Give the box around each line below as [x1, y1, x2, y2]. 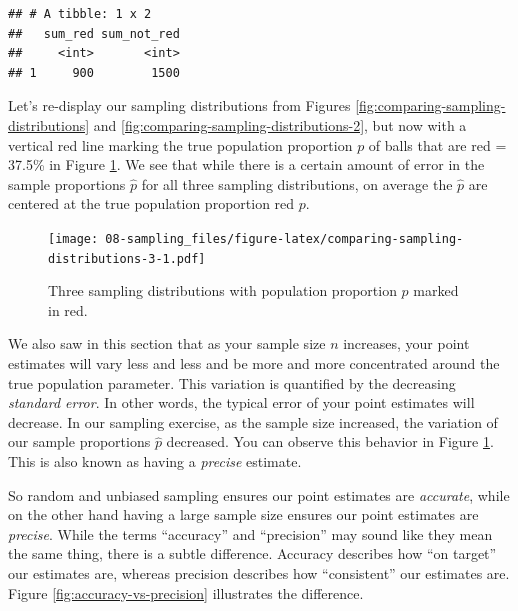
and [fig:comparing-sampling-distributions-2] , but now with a [93, 114, 467, 135]
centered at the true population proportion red [8, 193, 295, 214]
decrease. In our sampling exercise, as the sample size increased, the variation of [8, 411, 498, 432]
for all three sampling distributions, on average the [141, 173, 453, 194]
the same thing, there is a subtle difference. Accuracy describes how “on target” [8, 543, 497, 564]
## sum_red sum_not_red [8, 26, 180, 41]
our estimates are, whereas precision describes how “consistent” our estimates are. [8, 562, 510, 583]
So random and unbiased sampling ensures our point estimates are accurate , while [8, 484, 510, 505]
